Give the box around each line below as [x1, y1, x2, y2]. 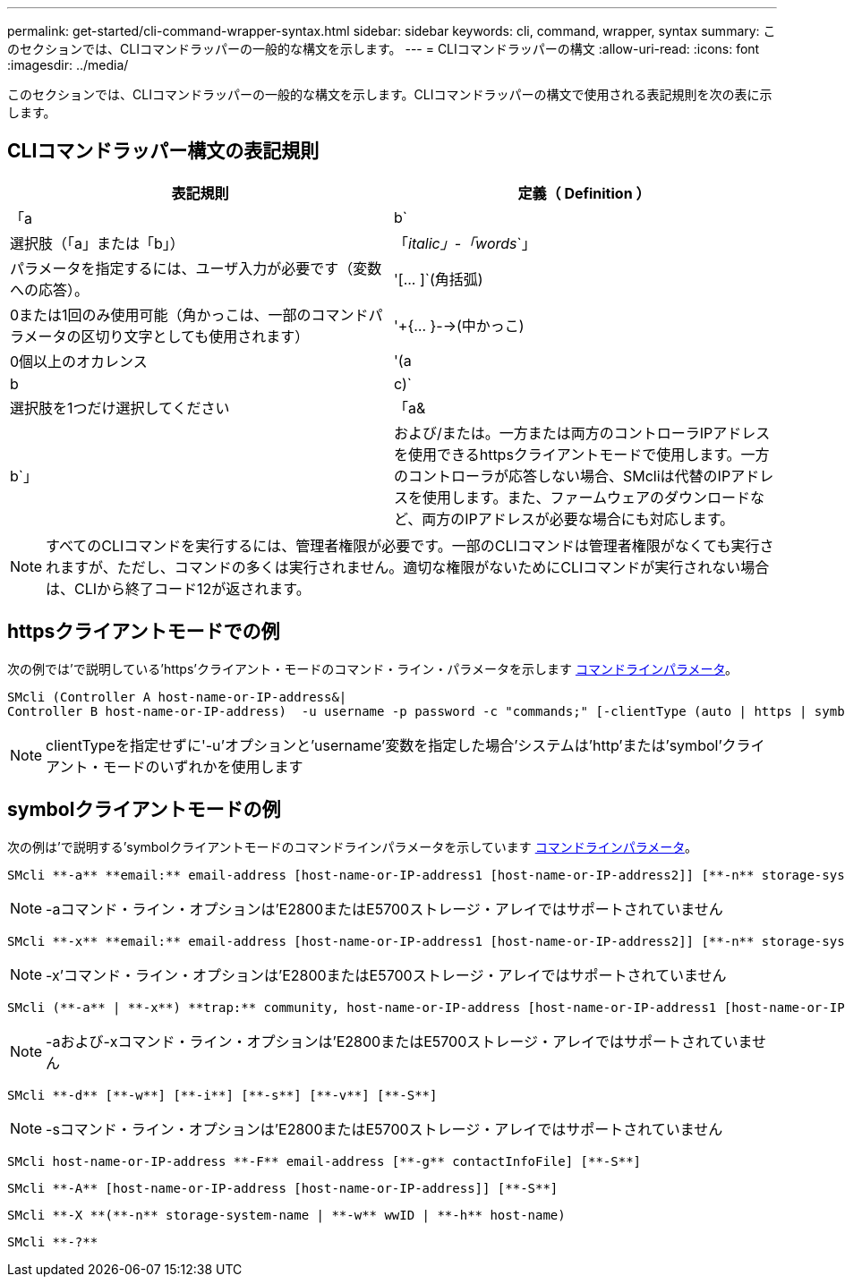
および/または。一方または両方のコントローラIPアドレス [394, 423, 771, 442]
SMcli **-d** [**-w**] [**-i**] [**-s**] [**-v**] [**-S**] [7, 1087, 438, 1102]
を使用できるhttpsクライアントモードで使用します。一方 [394, 445, 770, 463]
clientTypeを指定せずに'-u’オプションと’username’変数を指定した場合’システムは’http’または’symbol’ [46, 736, 722, 754]
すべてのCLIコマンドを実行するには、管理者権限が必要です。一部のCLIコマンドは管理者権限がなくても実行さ [46, 536, 774, 555]
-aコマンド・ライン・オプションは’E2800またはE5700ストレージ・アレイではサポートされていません [46, 899, 723, 918]
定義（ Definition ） [517, 183, 651, 202]
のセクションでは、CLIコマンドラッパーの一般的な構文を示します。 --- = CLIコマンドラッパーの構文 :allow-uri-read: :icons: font [7, 41, 760, 56]
